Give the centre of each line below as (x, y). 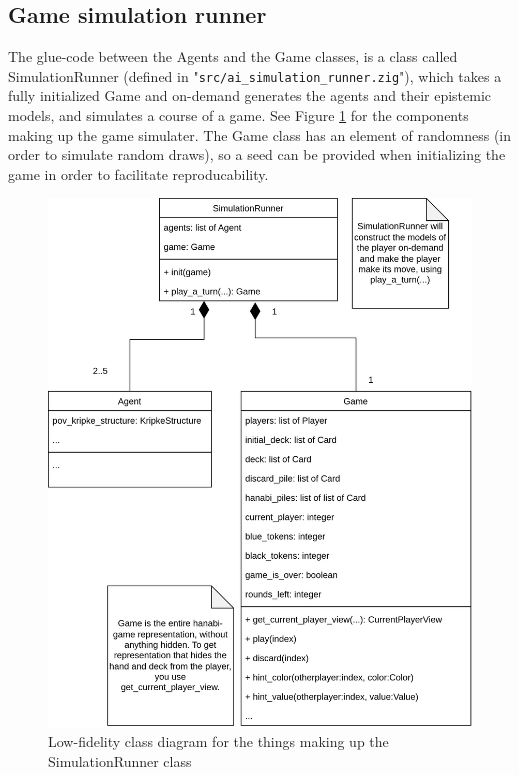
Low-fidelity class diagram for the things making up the (218, 741)
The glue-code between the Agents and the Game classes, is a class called (233, 56)
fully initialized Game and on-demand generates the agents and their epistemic (250, 95)
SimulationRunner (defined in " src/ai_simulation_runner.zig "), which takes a (255, 75)
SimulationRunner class (120, 761)
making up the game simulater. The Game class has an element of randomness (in (260, 134)
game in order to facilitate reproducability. (138, 173)
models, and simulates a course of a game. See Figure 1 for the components (238, 115)
